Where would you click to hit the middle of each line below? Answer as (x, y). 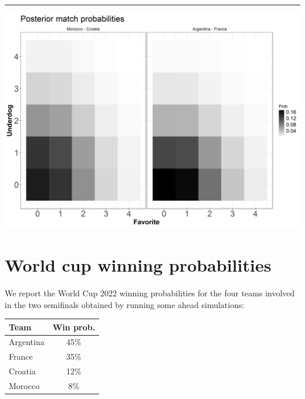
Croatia (22, 371)
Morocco (24, 385)
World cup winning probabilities (138, 264)
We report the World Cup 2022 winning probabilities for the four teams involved (150, 293)
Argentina (27, 342)
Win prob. (74, 327)
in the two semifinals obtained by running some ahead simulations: (125, 304)
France (21, 356)
